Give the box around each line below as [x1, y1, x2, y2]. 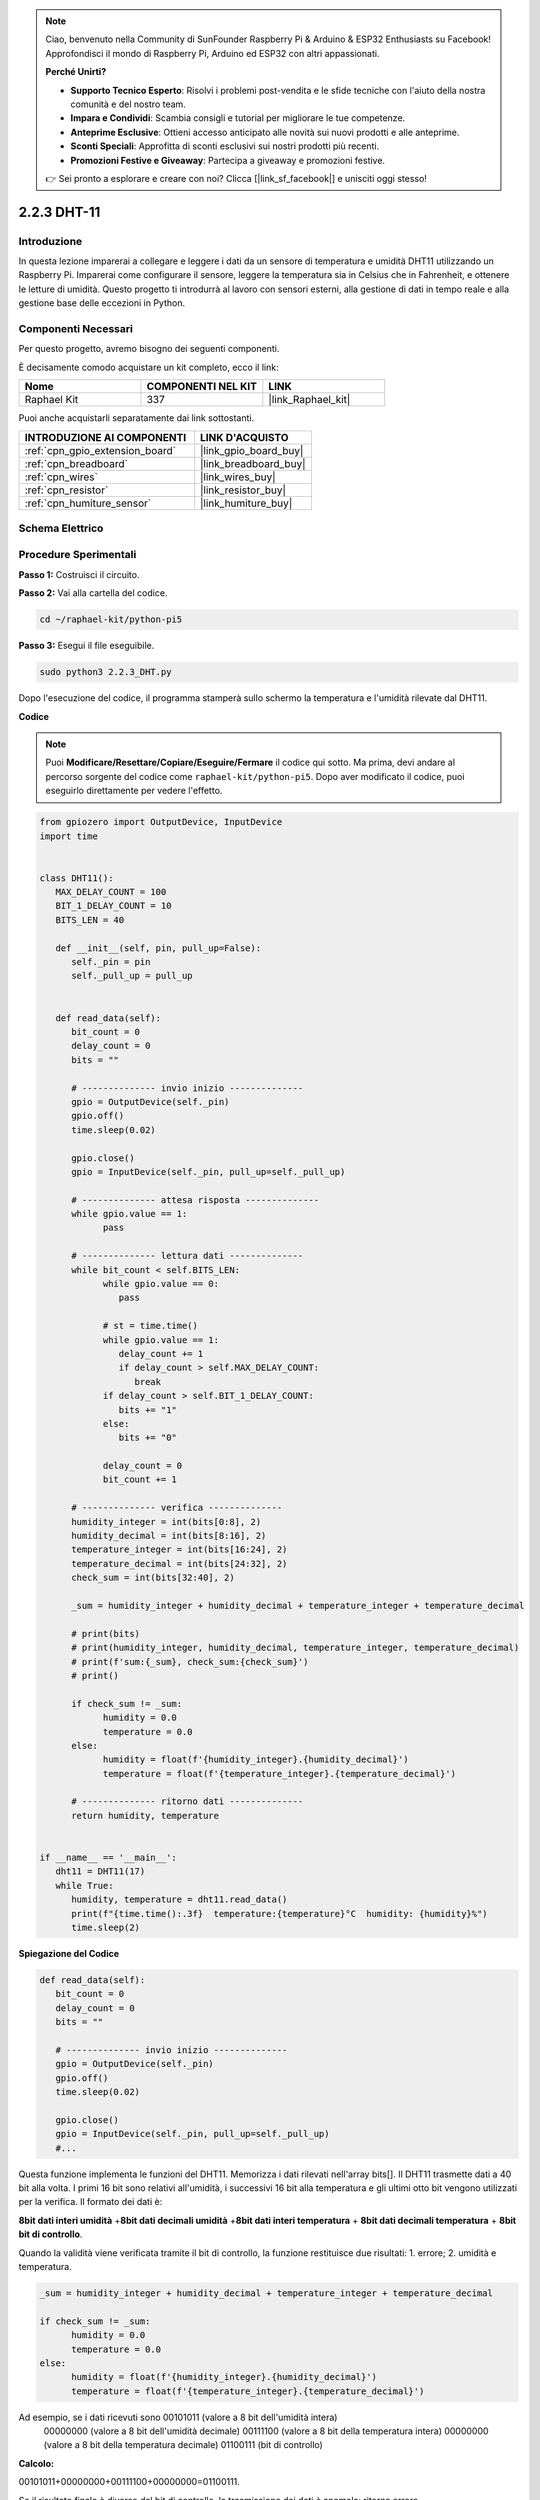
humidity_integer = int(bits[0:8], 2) [71, 1516, 262, 1527]
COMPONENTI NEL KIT [146, 380, 257, 394]
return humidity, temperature [71, 1810, 220, 1821]
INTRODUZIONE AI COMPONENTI [24, 430, 187, 444]
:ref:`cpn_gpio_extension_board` [24, 443, 177, 457]
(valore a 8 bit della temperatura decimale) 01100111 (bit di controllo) [43, 2439, 324, 2451]
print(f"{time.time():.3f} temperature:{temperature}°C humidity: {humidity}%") [71, 1908, 489, 1919]
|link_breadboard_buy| [200, 456, 306, 470]
